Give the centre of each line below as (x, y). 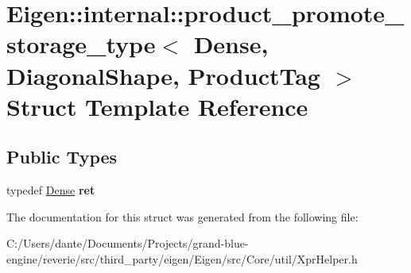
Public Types (62, 157)
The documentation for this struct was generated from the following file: (182, 216)
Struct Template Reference (157, 106)
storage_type (81, 44)
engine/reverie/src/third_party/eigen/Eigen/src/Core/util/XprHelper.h (182, 258)
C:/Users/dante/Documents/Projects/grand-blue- (128, 243)
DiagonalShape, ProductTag (163, 75)
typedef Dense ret (51, 190)
